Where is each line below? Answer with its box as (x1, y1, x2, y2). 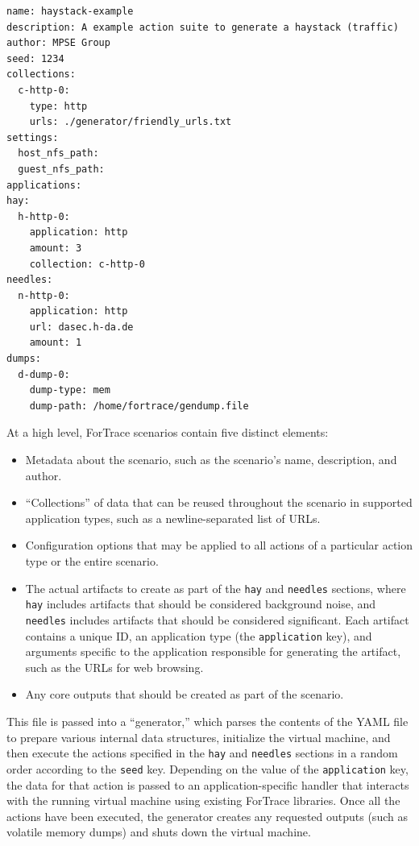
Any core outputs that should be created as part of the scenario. (25, 686, 344, 703)
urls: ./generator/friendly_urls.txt (29, 116, 232, 128)
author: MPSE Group (6, 37, 110, 49)
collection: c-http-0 (29, 258, 145, 270)
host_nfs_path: (18, 147, 99, 160)
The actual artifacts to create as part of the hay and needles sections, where (25, 579, 406, 596)
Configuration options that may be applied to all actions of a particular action (25, 537, 413, 554)
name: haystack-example (6, 6, 134, 17)
